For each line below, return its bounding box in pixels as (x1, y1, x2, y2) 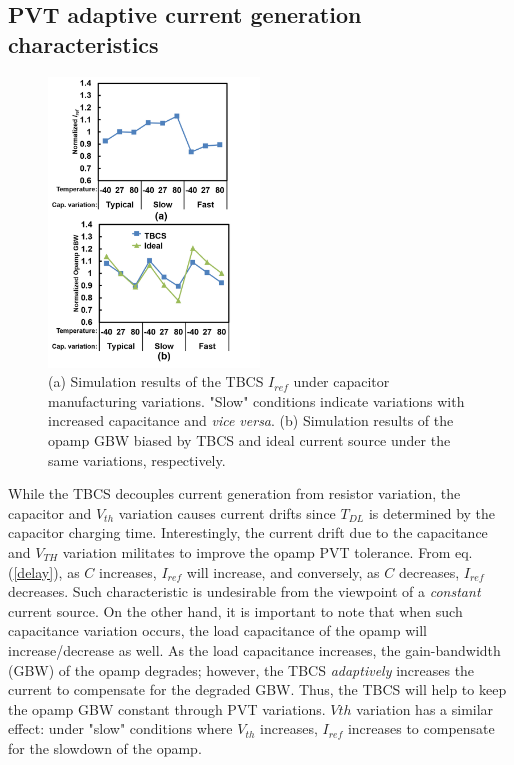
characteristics (8, 28, 159, 59)
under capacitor (293, 371, 390, 392)
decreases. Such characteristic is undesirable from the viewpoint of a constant (8, 581, 481, 602)
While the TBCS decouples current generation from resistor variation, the (8, 483, 461, 504)
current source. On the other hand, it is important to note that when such (8, 600, 463, 621)
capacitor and (8, 502, 92, 523)
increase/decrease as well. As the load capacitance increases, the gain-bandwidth (8, 639, 501, 660)
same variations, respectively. (48, 449, 226, 470)
